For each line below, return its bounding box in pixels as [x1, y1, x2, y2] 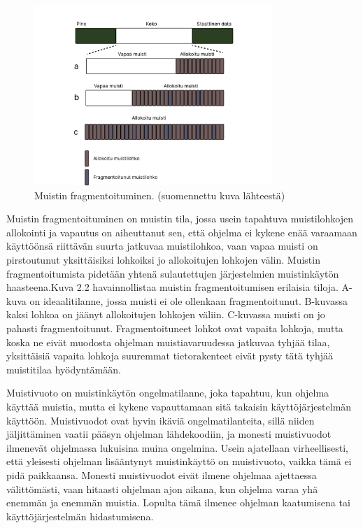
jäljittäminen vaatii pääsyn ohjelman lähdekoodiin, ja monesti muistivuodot [6, 427, 332, 441]
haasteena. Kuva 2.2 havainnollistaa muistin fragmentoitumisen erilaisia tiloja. [6, 280, 339, 294]
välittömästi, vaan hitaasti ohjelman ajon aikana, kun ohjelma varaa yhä [6, 481, 318, 496]
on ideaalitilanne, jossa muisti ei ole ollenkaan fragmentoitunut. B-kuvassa [29, 293, 348, 308]
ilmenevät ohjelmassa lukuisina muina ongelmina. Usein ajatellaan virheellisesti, [6, 440, 348, 455]
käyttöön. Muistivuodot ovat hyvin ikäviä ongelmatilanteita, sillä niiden [6, 413, 315, 427]
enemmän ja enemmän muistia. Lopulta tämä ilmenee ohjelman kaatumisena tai [6, 495, 350, 510]
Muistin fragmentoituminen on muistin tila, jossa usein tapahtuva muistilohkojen [6, 211, 354, 226]
